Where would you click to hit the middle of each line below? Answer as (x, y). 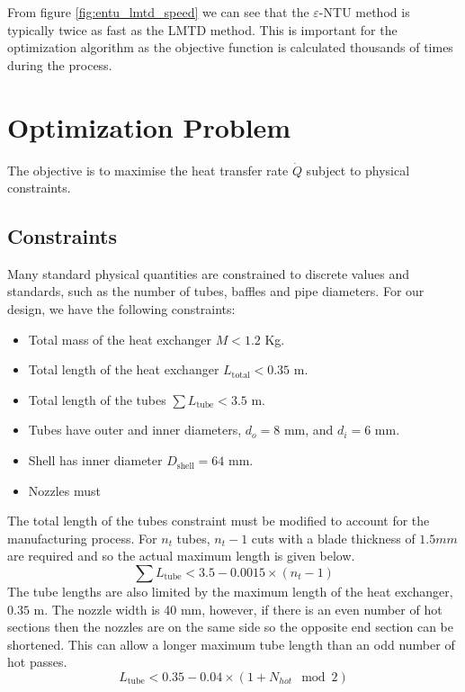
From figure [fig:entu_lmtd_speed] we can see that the (158, 12)
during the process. (60, 64)
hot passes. (37, 662)
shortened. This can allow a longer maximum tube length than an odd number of (231, 644)
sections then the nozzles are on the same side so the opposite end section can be (231, 627)
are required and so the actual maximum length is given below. (181, 556)
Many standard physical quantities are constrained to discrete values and (209, 273)
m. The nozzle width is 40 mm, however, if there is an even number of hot (238, 609)
